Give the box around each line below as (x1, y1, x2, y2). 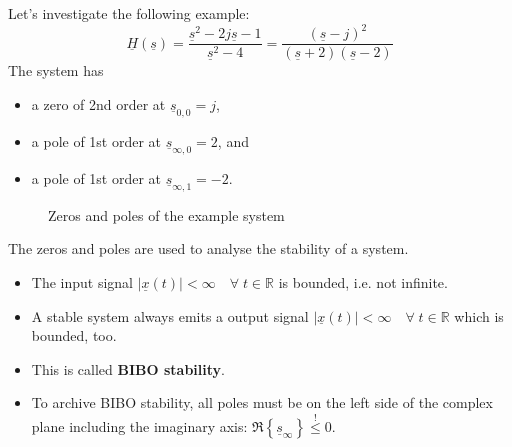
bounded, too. (31, 325, 117, 346)
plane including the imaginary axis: (31, 416, 248, 437)
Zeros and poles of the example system (48, 204, 285, 225)
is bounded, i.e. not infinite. (278, 271, 448, 292)
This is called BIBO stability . (31, 358, 225, 379)
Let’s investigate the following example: (8, 3, 250, 23)
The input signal (31, 271, 134, 292)
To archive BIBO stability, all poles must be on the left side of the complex (31, 392, 493, 413)
